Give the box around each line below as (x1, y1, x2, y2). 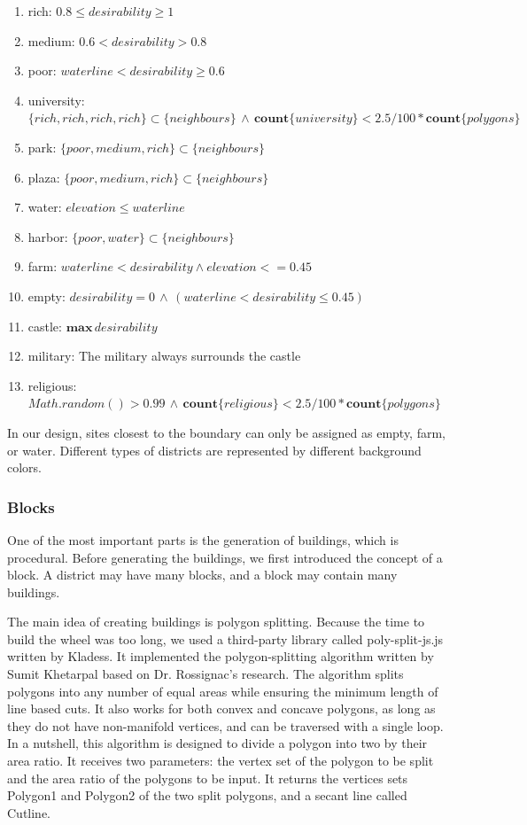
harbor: (27, 227, 68, 245)
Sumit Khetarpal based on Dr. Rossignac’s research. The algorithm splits (7, 665, 404, 683)
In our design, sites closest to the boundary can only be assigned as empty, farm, (7, 423, 446, 441)
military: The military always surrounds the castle (27, 346, 301, 365)
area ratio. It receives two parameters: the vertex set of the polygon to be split (7, 751, 434, 770)
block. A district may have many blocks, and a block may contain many (7, 565, 398, 584)
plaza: (27, 167, 60, 186)
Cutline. (7, 803, 51, 821)
